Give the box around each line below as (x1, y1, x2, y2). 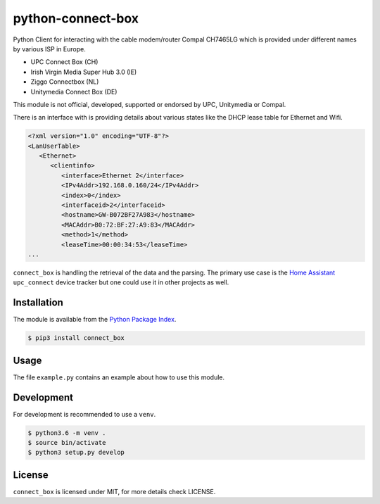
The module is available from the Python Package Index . (13, 315, 177, 324)
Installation (13, 296, 63, 309)
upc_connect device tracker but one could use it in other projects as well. (13, 278, 229, 286)
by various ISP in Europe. (13, 44, 86, 53)
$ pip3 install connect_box (27, 334, 125, 342)
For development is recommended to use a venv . (13, 410, 156, 418)
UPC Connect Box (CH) (30, 58, 99, 66)
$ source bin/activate (27, 439, 106, 446)
